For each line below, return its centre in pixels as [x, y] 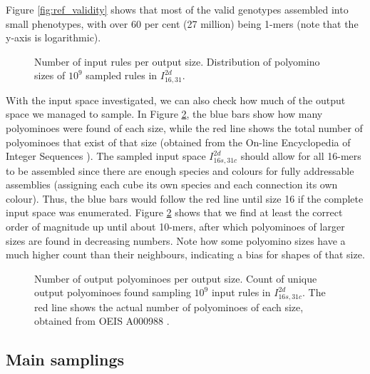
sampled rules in [122, 75]
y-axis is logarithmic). [53, 37]
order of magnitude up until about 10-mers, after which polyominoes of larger [175, 227]
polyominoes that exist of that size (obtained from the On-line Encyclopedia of [178, 142]
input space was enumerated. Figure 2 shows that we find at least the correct [174, 212]
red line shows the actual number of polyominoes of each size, [169, 307]
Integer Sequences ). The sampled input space [106, 156]
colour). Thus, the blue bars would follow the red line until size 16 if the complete [185, 198]
